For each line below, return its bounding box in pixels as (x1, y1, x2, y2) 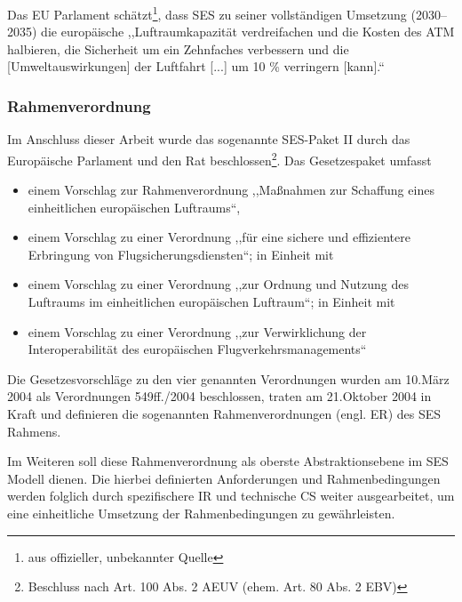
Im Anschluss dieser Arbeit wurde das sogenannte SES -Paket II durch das (7, 130, 410, 148)
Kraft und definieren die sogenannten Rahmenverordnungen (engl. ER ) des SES (7, 405, 442, 423)
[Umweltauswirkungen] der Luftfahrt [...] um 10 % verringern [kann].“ (7, 57, 385, 76)
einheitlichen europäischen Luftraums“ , (28, 197, 241, 216)
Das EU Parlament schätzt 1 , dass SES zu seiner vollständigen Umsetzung (7, 3, 407, 23)
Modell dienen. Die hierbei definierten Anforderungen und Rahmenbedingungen (7, 469, 441, 487)
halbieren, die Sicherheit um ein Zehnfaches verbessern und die (7, 39, 349, 58)
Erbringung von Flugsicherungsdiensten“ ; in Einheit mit (28, 245, 334, 263)
